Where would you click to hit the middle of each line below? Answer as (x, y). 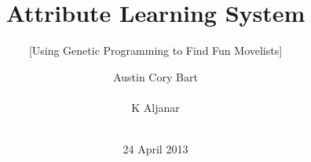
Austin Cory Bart (155, 76)
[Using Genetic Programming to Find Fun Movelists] (155, 50)
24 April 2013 (155, 149)
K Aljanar (155, 107)
